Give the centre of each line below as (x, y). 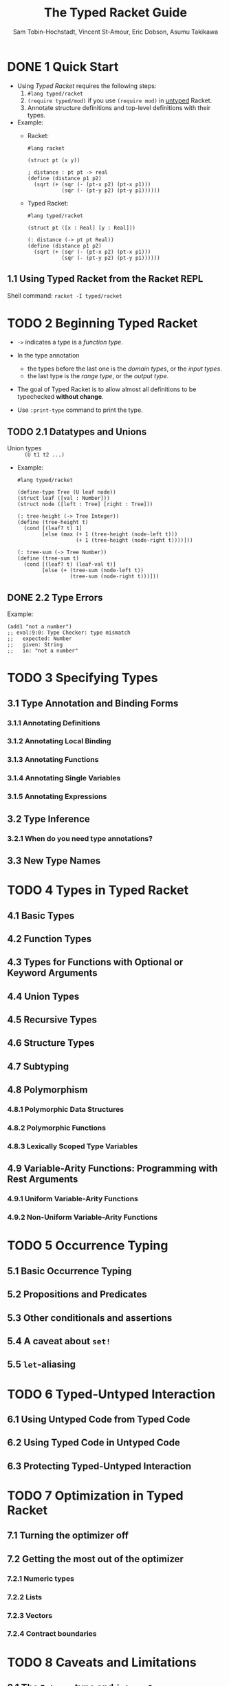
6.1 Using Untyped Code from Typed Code (99, 1419)
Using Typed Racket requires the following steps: (87, 86)
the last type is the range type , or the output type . (98, 376)
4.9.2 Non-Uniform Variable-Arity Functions (83, 1217)
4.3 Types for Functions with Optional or (95, 962)
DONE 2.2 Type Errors (55, 597)
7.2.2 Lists (25, 1597)
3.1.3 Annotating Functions (53, 760)
